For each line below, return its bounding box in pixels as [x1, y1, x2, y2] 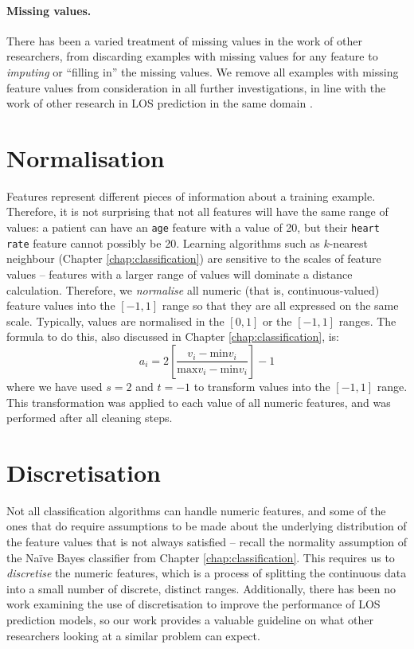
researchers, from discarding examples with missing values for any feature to [6, 48, 378, 65]
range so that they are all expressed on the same [162, 297, 399, 314]
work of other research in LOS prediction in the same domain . [6, 95, 313, 111]
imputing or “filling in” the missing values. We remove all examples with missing [6, 63, 399, 80]
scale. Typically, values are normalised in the [6, 312, 225, 329]
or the [262, 312, 292, 329]
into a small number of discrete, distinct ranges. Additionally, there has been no [6, 580, 396, 596]
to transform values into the [193, 377, 330, 394]
